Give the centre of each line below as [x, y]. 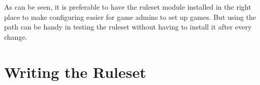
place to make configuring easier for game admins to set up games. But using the [130, 17]
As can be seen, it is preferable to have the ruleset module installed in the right [128, 7]
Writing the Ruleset [75, 72]
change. [16, 36]
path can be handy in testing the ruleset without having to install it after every [128, 27]
